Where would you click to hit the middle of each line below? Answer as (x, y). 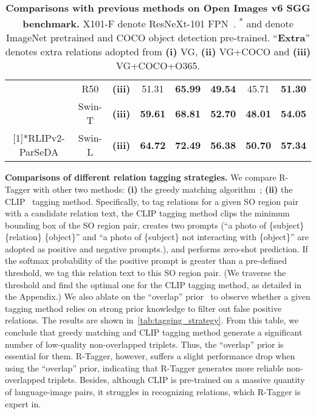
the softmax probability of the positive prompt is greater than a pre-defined (146, 260)
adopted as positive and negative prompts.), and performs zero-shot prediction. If (156, 248)
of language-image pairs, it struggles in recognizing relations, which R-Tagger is (153, 392)
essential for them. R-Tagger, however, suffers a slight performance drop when (150, 356)
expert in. (23, 403)
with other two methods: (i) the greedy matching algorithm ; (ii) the (163, 189)
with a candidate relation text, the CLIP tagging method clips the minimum (147, 213)
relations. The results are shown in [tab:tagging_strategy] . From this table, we (152, 320)
